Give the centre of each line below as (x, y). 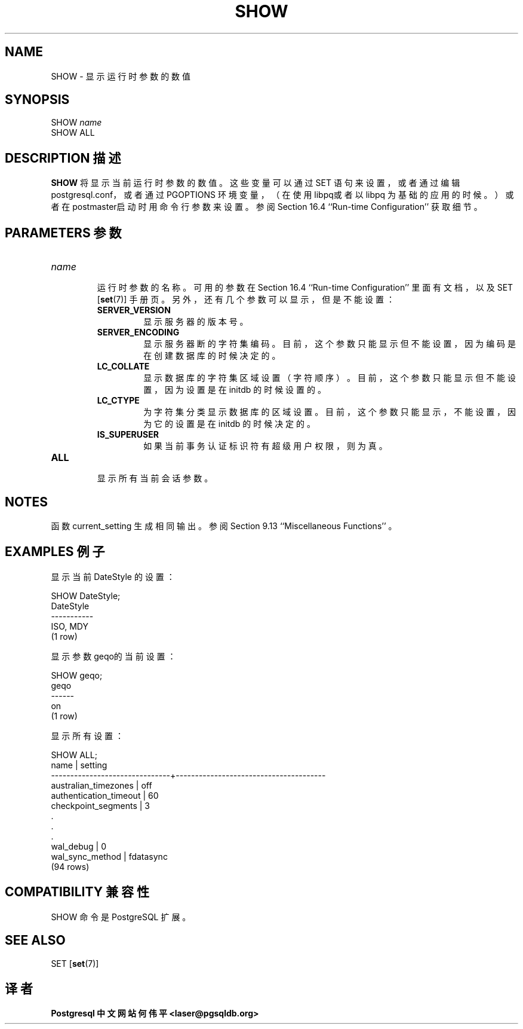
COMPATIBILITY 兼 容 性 (77, 892)
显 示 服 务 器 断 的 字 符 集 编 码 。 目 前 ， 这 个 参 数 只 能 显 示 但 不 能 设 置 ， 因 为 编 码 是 (330, 344)
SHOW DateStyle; (86, 596)
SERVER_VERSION (134, 310)
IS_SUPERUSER (128, 435)
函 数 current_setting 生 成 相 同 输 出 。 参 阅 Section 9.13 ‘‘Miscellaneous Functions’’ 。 (224, 526)
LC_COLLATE (123, 367)
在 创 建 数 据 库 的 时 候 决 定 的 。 (212, 356)
